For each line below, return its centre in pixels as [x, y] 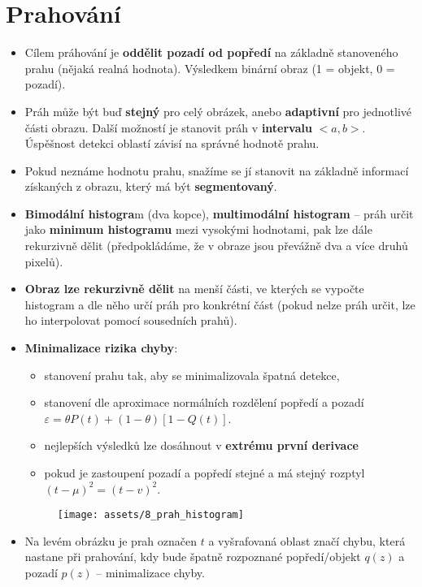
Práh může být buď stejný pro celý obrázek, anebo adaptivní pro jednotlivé [218, 111]
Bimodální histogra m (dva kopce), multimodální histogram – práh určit [219, 213]
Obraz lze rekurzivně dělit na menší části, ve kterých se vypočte [194, 289]
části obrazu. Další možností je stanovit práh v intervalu [168, 127]
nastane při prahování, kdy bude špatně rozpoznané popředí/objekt [193, 557]
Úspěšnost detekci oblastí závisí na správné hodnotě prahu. [172, 143]
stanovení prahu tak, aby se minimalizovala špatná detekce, [192, 375]
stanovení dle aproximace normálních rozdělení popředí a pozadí [204, 402]
